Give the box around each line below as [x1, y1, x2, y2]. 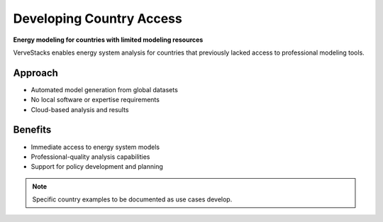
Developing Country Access [13, 11, 182, 26]
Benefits [13, 124, 52, 136]
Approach [13, 67, 58, 79]
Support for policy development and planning [30, 162, 163, 171]
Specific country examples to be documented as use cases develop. [32, 195, 233, 204]
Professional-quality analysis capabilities [30, 152, 150, 161]
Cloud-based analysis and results [30, 105, 129, 113]
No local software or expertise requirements [30, 96, 160, 104]
